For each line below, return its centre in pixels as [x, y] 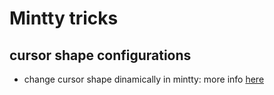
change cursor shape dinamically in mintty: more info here [144, 79]
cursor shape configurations [100, 55]
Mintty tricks [64, 18]
